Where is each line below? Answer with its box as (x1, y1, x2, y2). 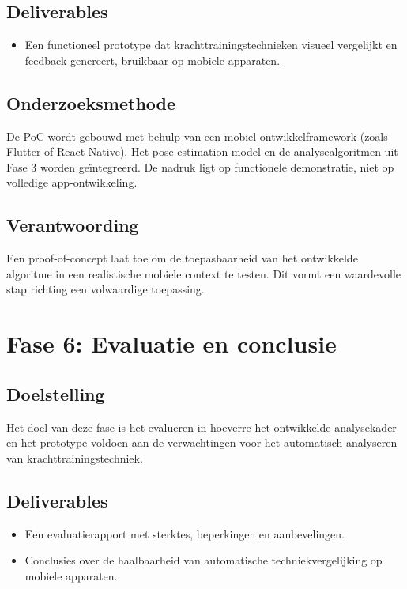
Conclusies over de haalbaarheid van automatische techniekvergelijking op (24, 552, 383, 568)
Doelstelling (6, 381, 105, 406)
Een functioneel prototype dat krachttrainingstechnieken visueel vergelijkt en (24, 36, 398, 53)
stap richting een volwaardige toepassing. (6, 281, 205, 297)
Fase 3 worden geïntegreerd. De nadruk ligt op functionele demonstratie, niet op (6, 158, 394, 175)
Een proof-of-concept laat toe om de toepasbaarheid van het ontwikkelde (6, 250, 358, 266)
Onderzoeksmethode (6, 90, 176, 115)
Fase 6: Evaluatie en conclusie (6, 327, 337, 360)
